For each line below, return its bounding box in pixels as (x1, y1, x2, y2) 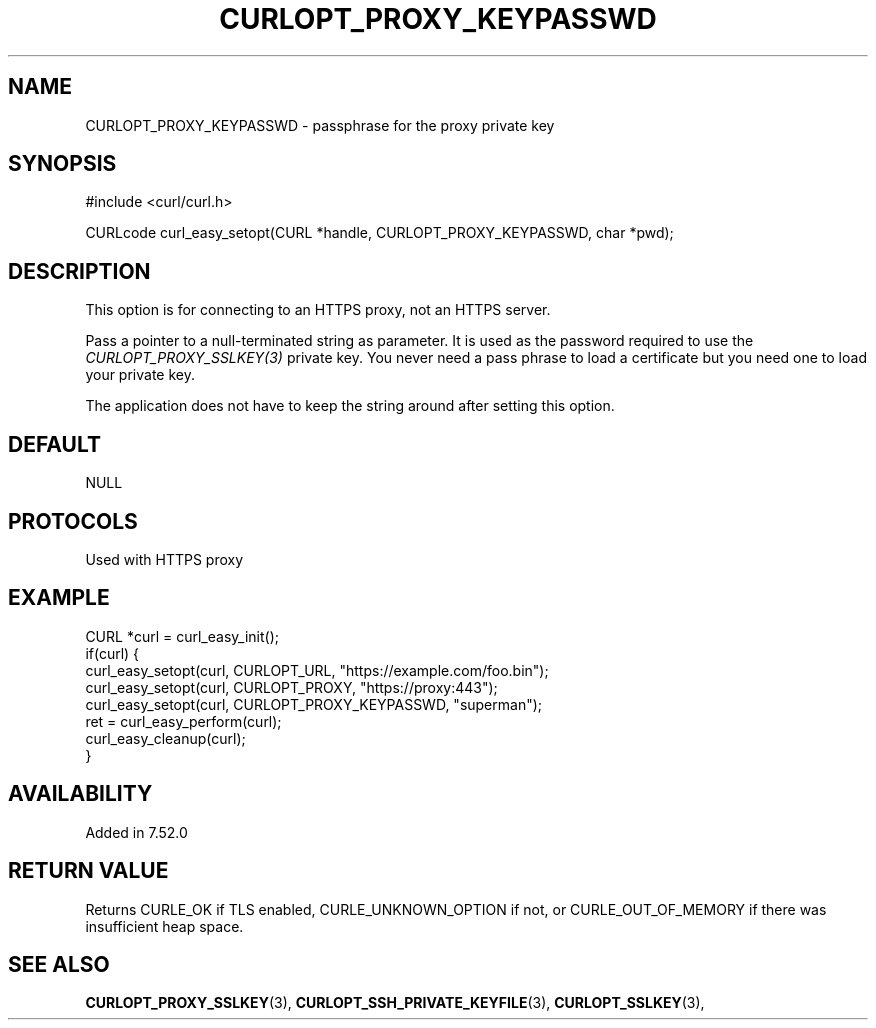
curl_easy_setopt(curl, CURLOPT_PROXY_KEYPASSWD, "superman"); (85, 695, 543, 713)
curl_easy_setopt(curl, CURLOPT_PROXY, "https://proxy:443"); (85, 678, 498, 696)
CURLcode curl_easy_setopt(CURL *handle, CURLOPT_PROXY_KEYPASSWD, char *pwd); (85, 224, 674, 242)
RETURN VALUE (8, 858, 169, 884)
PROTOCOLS (8, 508, 138, 534)
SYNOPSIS (8, 151, 117, 177)
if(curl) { (85, 644, 140, 662)
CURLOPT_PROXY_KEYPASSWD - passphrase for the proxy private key (85, 116, 555, 134)
